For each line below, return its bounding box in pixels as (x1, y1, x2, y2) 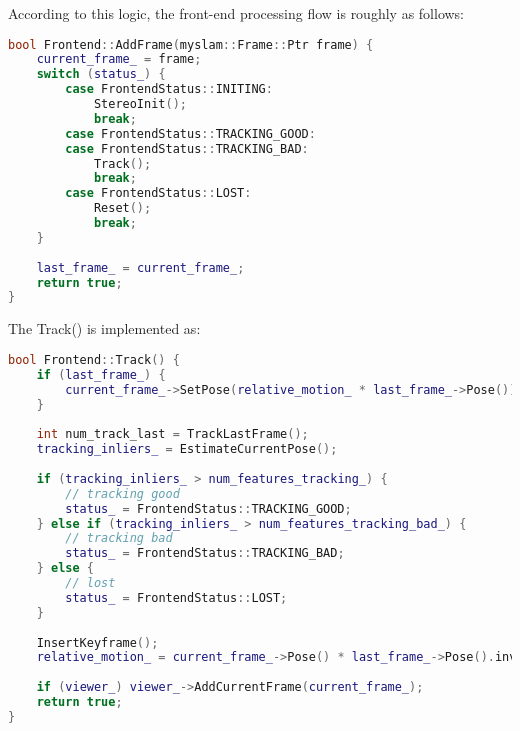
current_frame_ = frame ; (36, 52, 202, 67)
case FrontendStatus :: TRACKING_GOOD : (65, 126, 316, 141)
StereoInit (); (93, 97, 187, 112)
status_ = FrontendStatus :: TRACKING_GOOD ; (65, 501, 352, 516)
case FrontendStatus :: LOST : (65, 186, 252, 201)
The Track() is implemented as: (8, 318, 201, 339)
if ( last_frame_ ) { (36, 367, 166, 382)
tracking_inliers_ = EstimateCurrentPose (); (36, 442, 338, 457)
